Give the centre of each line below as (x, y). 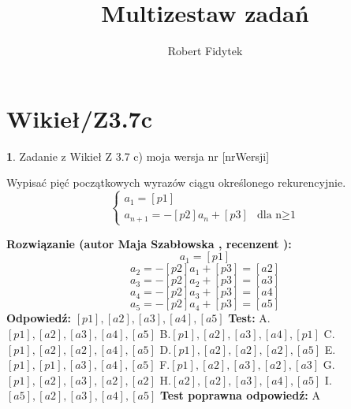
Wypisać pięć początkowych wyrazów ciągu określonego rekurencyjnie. (176, 182)
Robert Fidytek (205, 51)
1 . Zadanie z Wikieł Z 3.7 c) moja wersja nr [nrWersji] (138, 156)
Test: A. (249, 318)
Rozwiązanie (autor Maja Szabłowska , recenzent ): (149, 243)
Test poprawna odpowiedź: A (240, 395)
